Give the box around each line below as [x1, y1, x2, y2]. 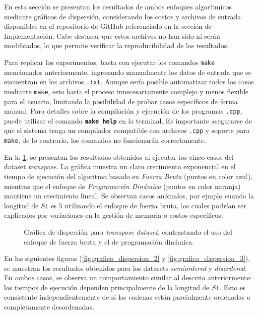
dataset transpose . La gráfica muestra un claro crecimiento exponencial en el [4, 161, 236, 172]
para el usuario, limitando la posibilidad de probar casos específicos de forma [4, 96, 238, 106]
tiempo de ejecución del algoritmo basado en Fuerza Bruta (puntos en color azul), [4, 171, 253, 181]
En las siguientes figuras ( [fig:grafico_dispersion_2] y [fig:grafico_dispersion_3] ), [4, 253, 250, 263]
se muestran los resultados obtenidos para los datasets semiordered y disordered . [4, 262, 247, 273]
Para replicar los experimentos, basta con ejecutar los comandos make [4, 57, 215, 67]
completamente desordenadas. [4, 302, 94, 312]
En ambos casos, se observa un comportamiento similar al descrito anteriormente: [4, 272, 252, 283]
